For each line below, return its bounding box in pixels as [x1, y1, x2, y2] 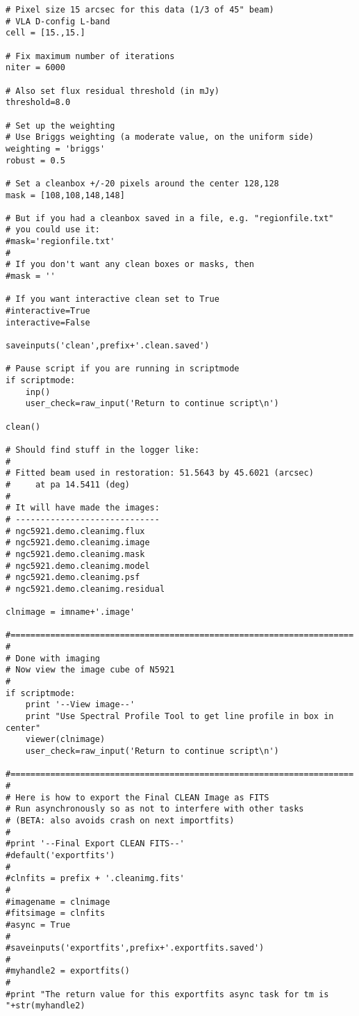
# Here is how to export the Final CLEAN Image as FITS [6, 792, 269, 803]
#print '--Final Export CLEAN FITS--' [6, 839, 185, 849]
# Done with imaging [6, 653, 101, 663]
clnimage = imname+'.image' [6, 607, 135, 618]
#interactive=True [6, 306, 90, 316]
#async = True [6, 919, 71, 930]
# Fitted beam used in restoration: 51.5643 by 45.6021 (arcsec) [6, 468, 314, 478]
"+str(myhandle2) [6, 1001, 85, 1011]
